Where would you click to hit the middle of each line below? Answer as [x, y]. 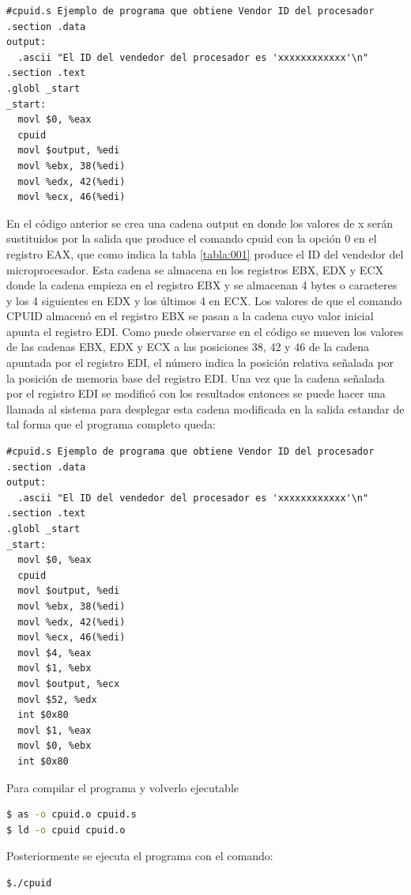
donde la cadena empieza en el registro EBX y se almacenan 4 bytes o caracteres [202, 285]
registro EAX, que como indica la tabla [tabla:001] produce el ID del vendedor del [205, 253]
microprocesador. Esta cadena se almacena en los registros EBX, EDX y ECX [195, 269]
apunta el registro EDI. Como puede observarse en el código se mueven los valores [205, 331]
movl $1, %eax [55, 730]
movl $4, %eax [55, 653]
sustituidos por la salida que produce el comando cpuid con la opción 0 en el [192, 238]
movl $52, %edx [57, 699]
